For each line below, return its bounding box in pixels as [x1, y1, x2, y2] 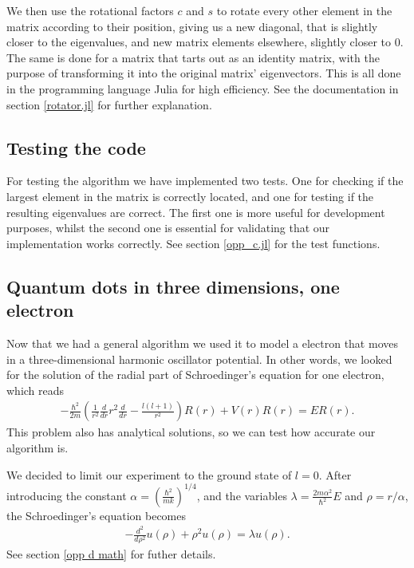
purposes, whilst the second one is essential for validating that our [6, 219, 330, 236]
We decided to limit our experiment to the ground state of [6, 466, 292, 483]
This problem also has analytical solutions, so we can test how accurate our [6, 424, 376, 440]
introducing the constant [6, 487, 127, 503]
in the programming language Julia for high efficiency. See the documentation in [6, 80, 399, 97]
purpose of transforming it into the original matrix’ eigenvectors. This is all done [6, 65, 401, 81]
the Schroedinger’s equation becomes [6, 507, 187, 523]
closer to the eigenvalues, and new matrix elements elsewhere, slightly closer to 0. [6, 34, 404, 50]
